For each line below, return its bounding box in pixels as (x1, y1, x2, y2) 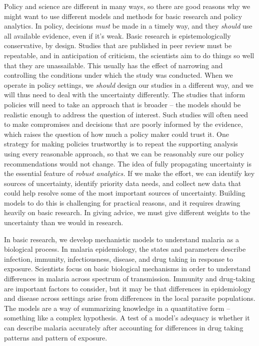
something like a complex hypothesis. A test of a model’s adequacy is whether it (4, 312, 250, 323)
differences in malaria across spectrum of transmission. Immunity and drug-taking (4, 273, 255, 284)
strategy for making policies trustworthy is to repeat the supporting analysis (4, 138, 238, 149)
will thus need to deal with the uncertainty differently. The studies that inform (4, 89, 245, 100)
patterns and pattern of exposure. (4, 332, 107, 342)
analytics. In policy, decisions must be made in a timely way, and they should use (4, 21, 252, 31)
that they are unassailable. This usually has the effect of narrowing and (4, 60, 223, 70)
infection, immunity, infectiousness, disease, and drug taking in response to (4, 253, 233, 264)
